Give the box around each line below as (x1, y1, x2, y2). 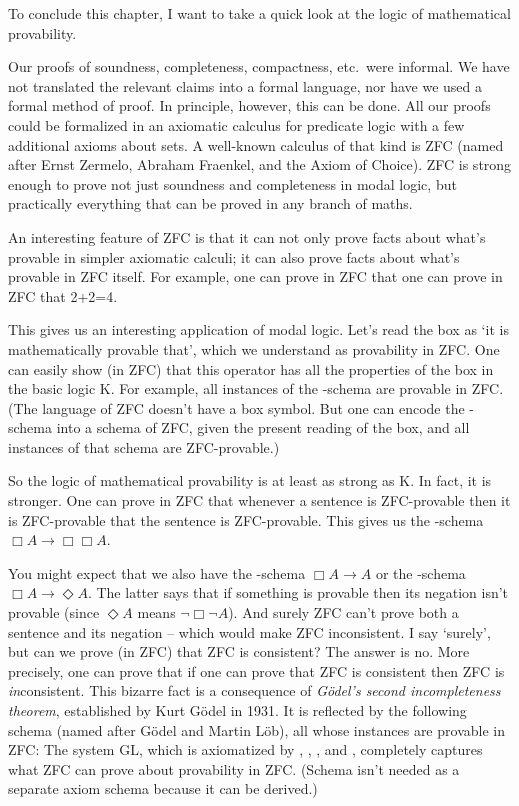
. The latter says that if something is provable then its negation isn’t (87, 582, 509, 603)
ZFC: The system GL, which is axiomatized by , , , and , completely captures (8, 739, 483, 760)
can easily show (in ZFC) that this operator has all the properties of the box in (8, 358, 494, 379)
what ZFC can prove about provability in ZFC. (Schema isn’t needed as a (8, 758, 460, 779)
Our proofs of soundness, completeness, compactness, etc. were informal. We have (8, 56, 510, 77)
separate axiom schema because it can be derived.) (8, 778, 318, 799)
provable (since (8, 602, 100, 623)
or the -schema (375, 562, 466, 583)
